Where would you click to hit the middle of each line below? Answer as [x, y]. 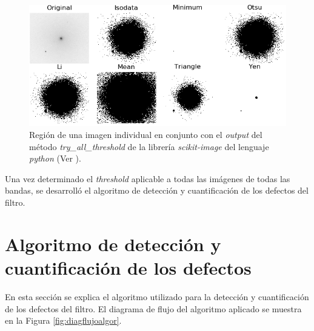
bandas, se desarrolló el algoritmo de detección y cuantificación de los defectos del [157, 190]
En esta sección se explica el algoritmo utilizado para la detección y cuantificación [157, 296]
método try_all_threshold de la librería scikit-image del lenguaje [149, 146]
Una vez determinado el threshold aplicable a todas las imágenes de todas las [148, 178]
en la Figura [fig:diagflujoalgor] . [63, 320]
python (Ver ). [55, 158]
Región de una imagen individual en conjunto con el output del [146, 135]
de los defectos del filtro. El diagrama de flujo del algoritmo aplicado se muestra [153, 308]
